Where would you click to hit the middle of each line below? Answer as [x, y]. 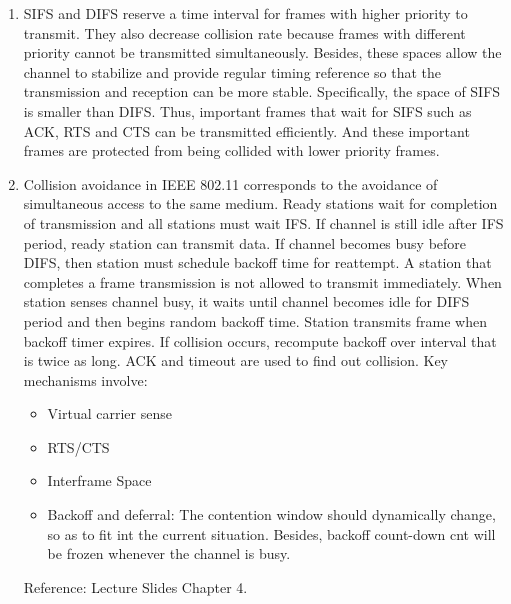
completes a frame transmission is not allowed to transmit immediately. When [262, 281]
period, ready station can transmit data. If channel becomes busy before [245, 242]
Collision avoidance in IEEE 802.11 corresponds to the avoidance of [230, 183]
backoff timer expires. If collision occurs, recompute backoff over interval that [260, 340]
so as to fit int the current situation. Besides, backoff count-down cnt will [271, 533]
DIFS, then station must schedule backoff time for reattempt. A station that [257, 262]
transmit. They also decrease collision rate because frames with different [244, 32]
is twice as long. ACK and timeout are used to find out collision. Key [236, 360]
